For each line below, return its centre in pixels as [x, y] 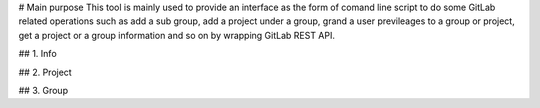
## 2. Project [45, 72]
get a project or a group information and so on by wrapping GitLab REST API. [176, 35]
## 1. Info [37, 54]
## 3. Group [43, 90]
